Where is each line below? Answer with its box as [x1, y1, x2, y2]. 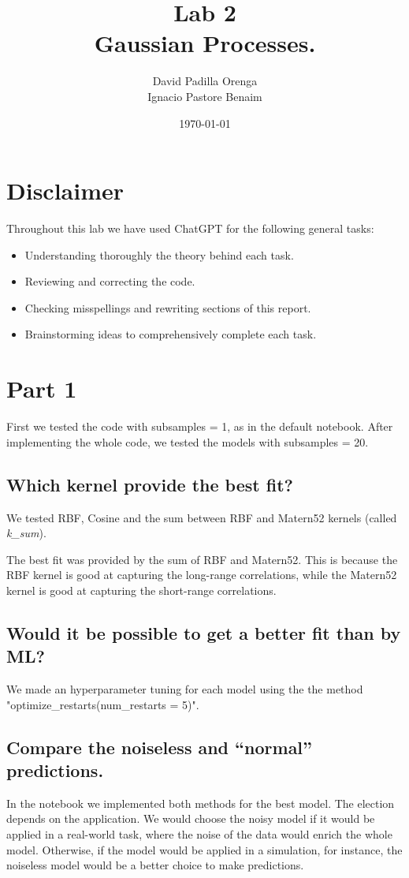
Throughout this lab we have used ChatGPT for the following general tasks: [6, 220, 374, 237]
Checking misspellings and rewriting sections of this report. [24, 299, 311, 316]
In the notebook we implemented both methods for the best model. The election [6, 794, 395, 811]
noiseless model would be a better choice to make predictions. [6, 857, 304, 873]
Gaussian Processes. [94, 27, 316, 59]
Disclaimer [6, 174, 125, 207]
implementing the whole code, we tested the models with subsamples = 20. [6, 433, 369, 450]
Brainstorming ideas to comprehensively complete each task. [24, 326, 317, 342]
